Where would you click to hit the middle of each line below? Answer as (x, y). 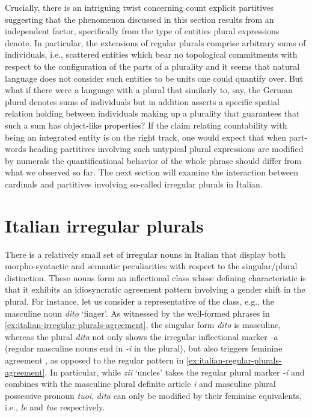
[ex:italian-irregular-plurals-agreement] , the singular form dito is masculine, (143, 325)
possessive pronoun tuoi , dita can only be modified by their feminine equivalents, (153, 395)
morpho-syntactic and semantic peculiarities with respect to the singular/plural (151, 266)
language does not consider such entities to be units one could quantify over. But (154, 78)
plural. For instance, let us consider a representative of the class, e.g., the (140, 301)
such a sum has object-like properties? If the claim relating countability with (146, 125)
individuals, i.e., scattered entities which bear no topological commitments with (151, 54)
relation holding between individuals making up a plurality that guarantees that (152, 113)
